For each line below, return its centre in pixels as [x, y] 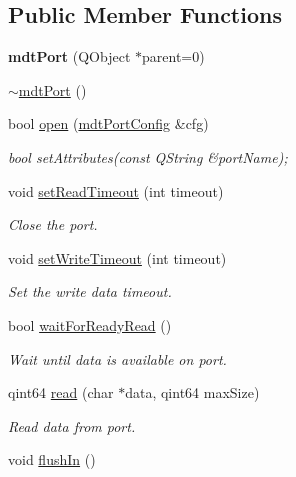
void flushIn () [52, 459]
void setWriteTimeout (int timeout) [117, 257]
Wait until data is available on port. [117, 358]
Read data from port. [72, 425]
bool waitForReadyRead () [90, 324]
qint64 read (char [61, 392]
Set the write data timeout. [90, 291]
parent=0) [173, 56]
